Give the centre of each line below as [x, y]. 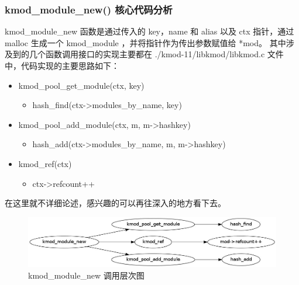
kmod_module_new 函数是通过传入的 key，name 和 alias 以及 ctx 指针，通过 [149, 31]
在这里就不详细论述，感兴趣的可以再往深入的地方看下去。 [115, 203]
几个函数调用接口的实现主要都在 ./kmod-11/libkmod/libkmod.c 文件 [156, 54]
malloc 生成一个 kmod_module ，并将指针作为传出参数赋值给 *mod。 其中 [145, 42]
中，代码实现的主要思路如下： [62, 65]
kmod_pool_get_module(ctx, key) [81, 85]
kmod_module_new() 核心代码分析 [89, 9]
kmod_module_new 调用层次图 [86, 275]
